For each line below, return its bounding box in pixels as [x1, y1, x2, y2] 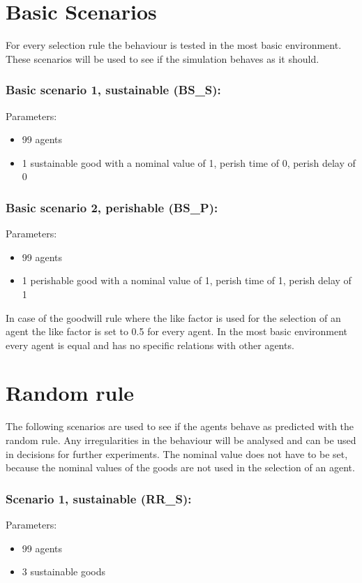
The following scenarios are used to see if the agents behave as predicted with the [6, 419, 354, 434]
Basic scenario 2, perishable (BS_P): [6, 198, 218, 216]
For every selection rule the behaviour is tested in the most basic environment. [6, 38, 342, 52]
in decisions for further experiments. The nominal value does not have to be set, [6, 446, 348, 461]
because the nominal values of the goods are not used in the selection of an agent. [6, 460, 355, 475]
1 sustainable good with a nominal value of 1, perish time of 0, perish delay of [22, 155, 356, 170]
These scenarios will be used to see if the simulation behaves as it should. [6, 51, 319, 66]
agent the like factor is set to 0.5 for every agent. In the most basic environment [6, 324, 348, 339]
